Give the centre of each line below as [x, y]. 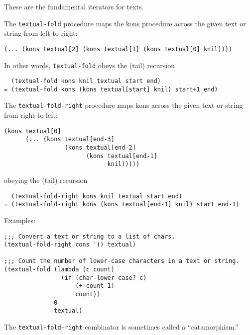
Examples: [20, 220]
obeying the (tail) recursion [46, 180]
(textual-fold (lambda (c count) [59, 270]
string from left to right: [41, 33]
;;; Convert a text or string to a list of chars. [90, 236]
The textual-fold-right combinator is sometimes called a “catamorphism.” [121, 327]
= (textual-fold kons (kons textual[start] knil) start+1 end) [111, 89]
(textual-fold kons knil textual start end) [86, 81]
